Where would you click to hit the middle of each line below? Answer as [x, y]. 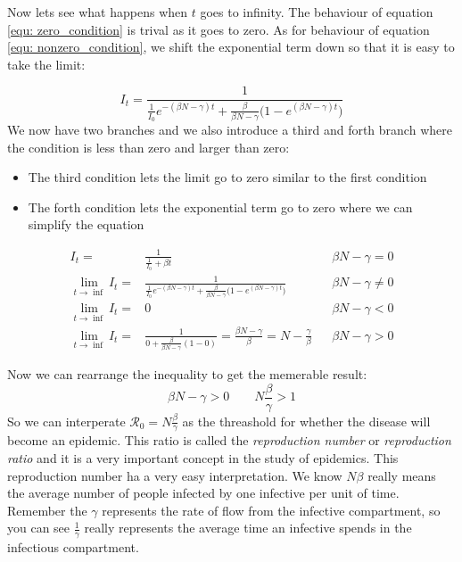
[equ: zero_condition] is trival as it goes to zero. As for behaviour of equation [219, 29]
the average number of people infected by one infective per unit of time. [203, 493]
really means [402, 475]
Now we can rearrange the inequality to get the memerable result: [187, 373]
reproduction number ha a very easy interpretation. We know [175, 475]
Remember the [47, 510]
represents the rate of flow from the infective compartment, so [271, 510]
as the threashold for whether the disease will [306, 421]
